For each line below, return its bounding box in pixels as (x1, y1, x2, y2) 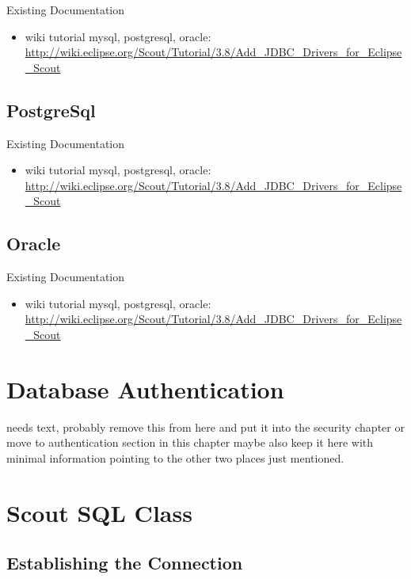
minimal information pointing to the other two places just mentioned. (6, 449, 344, 466)
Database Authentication (6, 372, 284, 405)
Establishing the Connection (6, 550, 243, 575)
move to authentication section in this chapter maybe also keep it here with (6, 434, 374, 451)
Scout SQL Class (6, 496, 192, 528)
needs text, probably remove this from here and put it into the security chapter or (6, 418, 405, 435)
